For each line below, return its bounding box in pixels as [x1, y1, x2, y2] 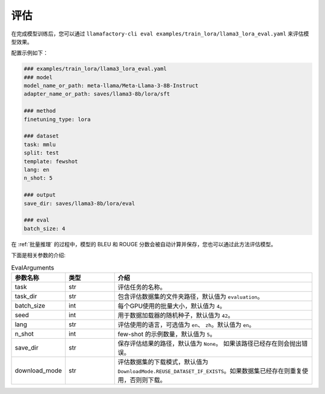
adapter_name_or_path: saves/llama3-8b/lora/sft [23, 91, 170, 97]
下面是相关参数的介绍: [11, 252, 66, 259]
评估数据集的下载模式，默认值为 [117, 357, 209, 366]
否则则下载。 [129, 375, 167, 384]
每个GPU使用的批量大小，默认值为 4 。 [117, 302, 226, 310]
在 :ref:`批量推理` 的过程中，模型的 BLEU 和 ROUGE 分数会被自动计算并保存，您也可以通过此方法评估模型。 [11, 240, 277, 247]
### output [23, 192, 56, 198]
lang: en [23, 166, 50, 173]
